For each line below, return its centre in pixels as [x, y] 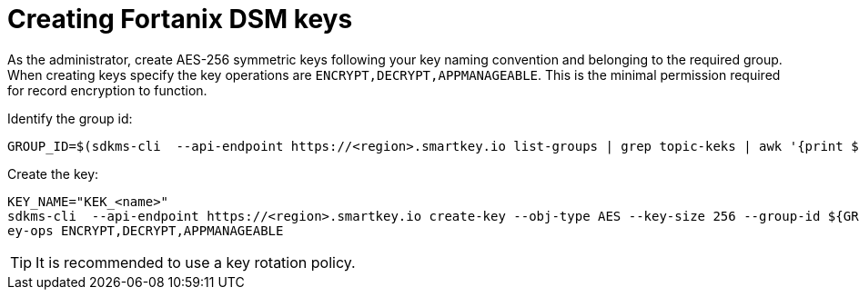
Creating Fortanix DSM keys [180, 19]
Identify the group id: [70, 118]
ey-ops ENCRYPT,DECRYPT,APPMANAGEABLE [146, 230]
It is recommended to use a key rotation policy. [196, 262]
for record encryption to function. [107, 90]
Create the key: [53, 173]
